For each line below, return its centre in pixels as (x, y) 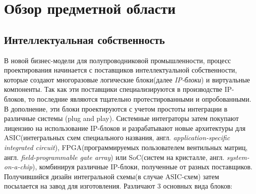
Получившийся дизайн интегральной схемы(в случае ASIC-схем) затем (112, 176)
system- (238, 157)
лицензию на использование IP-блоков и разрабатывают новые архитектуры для (125, 128)
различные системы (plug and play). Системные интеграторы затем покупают (122, 118)
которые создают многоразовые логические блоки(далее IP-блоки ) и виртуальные (127, 79)
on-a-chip (18, 167)
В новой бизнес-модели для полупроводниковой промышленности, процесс (118, 60)
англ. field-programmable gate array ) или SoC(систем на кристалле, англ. (114, 157)
